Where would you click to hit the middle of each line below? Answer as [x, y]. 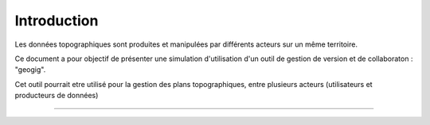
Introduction [57, 21]
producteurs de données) [57, 96]
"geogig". [30, 70]
